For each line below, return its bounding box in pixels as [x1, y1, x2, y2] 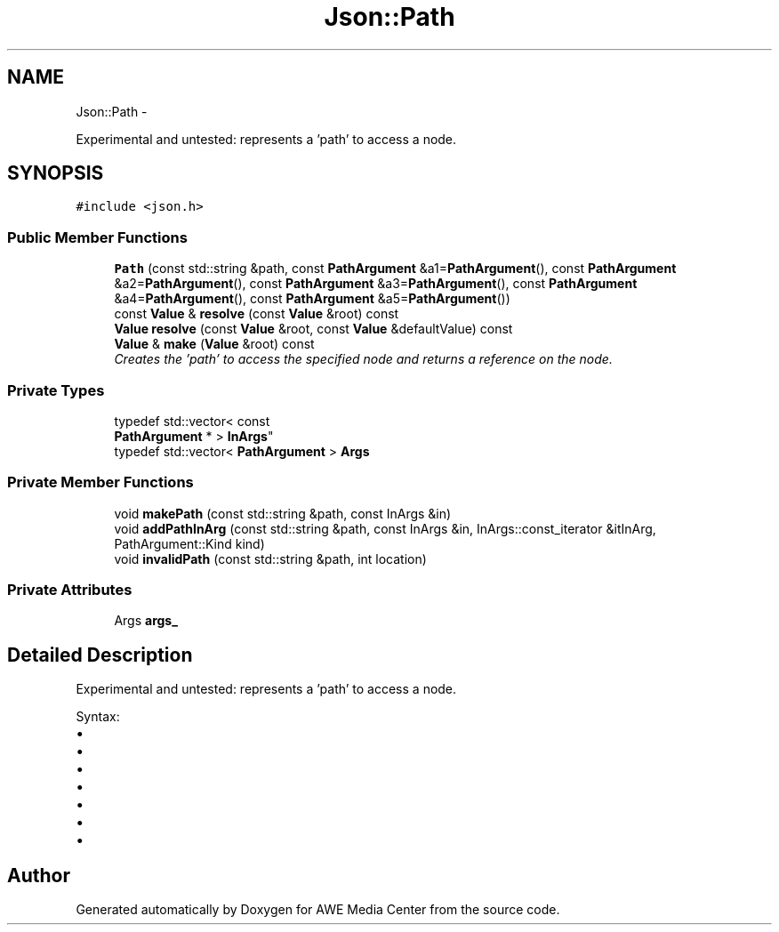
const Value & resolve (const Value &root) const [114, 306, 399, 322]
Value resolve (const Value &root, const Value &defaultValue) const [114, 321, 513, 337]
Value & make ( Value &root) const [114, 336, 315, 352]
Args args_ [114, 613, 178, 629]
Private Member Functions [7, 473, 194, 492]
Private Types [7, 381, 105, 399]
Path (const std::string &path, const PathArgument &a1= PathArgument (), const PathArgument [114, 261, 677, 277]
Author [7, 864, 70, 887]
